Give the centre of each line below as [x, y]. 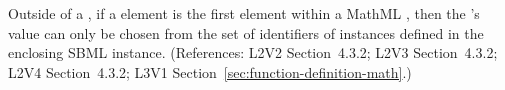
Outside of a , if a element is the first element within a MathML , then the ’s [244, 13]
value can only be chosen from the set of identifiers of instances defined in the [246, 32]
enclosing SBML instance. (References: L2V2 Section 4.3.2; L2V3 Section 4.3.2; [253, 52]
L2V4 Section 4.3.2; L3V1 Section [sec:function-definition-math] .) [210, 71]
